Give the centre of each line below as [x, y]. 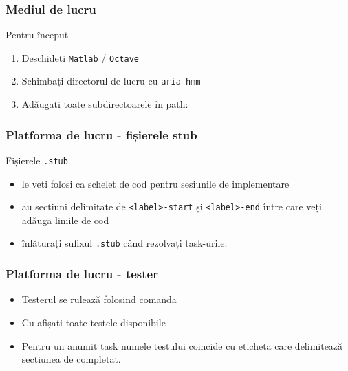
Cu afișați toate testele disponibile [94, 322]
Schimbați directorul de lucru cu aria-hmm [111, 81]
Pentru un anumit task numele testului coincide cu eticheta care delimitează [182, 345]
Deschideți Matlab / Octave [80, 57]
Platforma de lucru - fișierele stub [101, 134]
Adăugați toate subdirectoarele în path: [105, 104]
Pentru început [37, 35]
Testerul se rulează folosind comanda [99, 299]
